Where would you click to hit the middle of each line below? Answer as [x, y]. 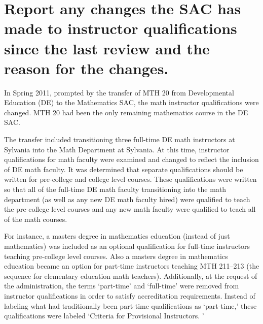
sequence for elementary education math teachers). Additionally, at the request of [131, 276]
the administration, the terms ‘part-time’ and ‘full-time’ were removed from [122, 286]
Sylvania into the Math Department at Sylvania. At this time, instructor [117, 149]
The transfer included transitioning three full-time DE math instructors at [120, 139]
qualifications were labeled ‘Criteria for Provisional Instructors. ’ [104, 316]
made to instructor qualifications [121, 28]
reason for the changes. [86, 68]
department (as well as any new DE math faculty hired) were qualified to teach [127, 199]
